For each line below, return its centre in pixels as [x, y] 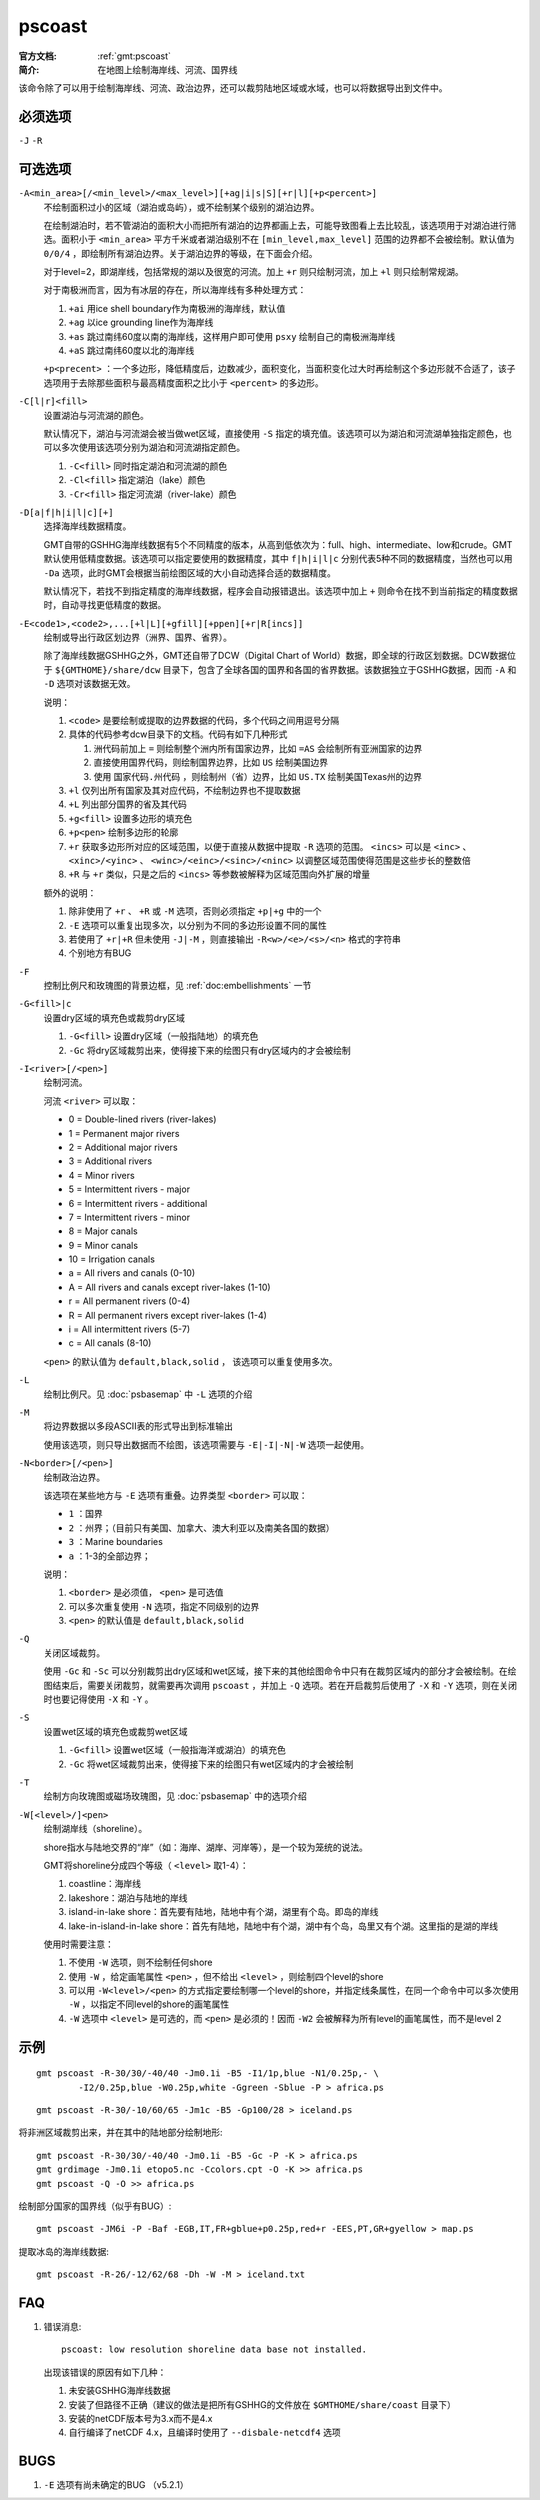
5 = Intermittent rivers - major [129, 1189]
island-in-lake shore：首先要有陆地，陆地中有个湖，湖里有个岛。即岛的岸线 [223, 1912]
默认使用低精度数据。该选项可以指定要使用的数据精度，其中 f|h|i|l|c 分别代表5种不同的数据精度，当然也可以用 [278, 559]
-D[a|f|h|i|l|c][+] [66, 512]
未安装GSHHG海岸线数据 [119, 2391]
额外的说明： [70, 892]
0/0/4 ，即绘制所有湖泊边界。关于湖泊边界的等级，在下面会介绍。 [181, 253]
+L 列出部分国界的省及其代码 [127, 804]
